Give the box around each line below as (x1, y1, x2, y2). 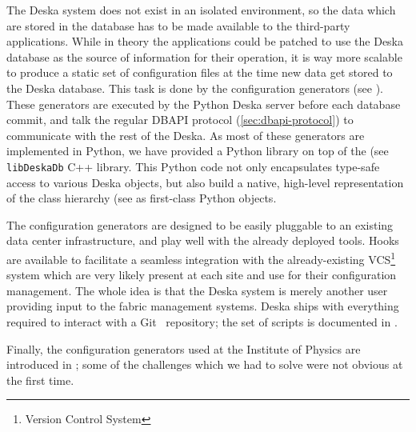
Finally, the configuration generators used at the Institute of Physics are (6, 340, 361, 357)
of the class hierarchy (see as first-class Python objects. (6, 190, 277, 206)
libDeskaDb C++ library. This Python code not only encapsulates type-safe (6, 158, 380, 174)
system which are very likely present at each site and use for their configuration (6, 266, 397, 283)
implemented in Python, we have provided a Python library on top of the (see (6, 142, 389, 159)
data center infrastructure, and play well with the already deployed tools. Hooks (6, 232, 399, 249)
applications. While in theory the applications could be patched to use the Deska (6, 33, 404, 50)
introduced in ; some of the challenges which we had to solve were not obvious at (6, 356, 403, 373)
